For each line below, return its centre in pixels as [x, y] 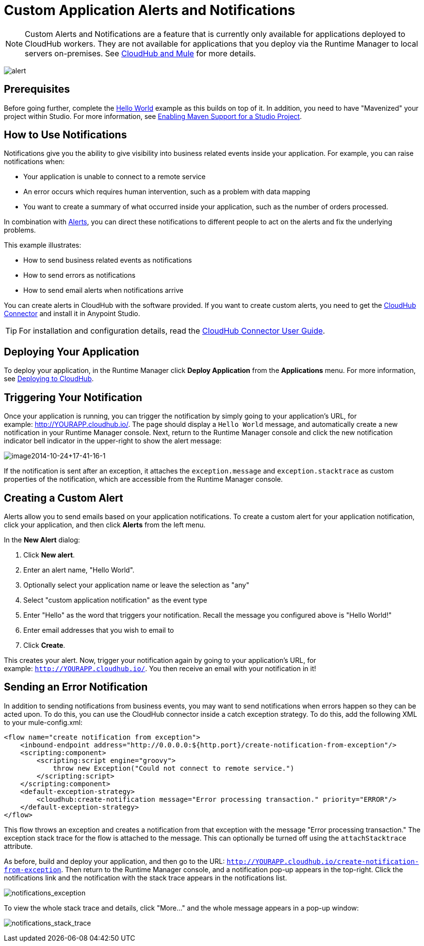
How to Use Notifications [65, 135]
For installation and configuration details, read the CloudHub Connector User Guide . [172, 331]
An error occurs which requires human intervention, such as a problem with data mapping [167, 192]
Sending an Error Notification [76, 687]
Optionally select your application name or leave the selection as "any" [136, 585]
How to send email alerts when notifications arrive [103, 290]
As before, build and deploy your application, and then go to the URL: [114, 861]
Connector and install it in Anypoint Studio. [72, 314]
